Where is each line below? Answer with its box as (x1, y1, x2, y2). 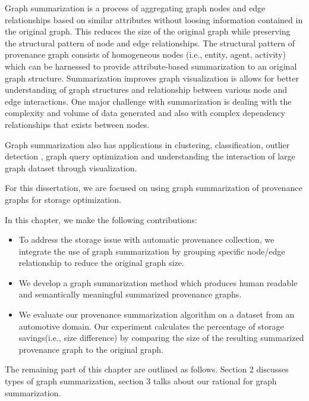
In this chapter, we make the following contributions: (5, 213, 197, 225)
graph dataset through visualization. (5, 161, 137, 174)
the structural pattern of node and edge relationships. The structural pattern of (5, 36, 295, 49)
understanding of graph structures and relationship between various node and (5, 83, 288, 96)
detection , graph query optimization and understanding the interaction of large (5, 150, 295, 162)
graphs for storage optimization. (5, 193, 121, 205)
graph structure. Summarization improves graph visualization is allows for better (5, 71, 299, 84)
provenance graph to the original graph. (18, 343, 164, 355)
